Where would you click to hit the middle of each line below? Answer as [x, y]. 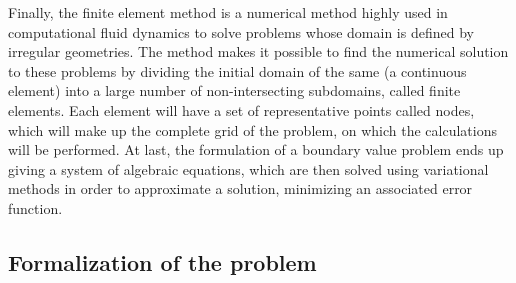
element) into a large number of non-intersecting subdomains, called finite [234, 90]
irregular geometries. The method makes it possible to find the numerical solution [258, 51]
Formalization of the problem [162, 261]
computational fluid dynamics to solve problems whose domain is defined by [241, 31]
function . [35, 207]
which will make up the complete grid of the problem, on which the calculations [252, 129]
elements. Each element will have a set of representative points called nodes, [241, 109]
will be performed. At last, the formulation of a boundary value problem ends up [256, 149]
